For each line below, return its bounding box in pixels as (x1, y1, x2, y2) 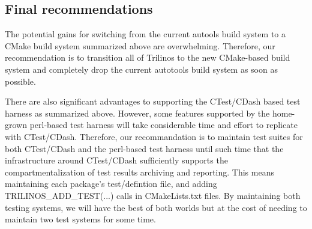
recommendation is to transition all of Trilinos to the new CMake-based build (5, 51, 290, 64)
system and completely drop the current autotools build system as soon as (5, 63, 278, 75)
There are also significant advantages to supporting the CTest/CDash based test (5, 95, 301, 108)
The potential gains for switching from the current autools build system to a (5, 28, 286, 40)
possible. (5, 75, 36, 87)
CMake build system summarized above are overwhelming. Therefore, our (5, 39, 275, 52)
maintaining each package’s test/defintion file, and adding (5, 177, 217, 190)
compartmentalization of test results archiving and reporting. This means (5, 165, 274, 178)
